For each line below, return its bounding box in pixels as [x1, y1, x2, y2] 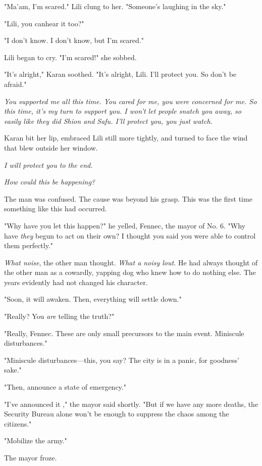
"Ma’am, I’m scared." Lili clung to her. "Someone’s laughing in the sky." [4, 1, 226, 11]
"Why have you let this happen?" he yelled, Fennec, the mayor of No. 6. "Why [4, 220, 246, 230]
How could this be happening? [4, 176, 95, 187]
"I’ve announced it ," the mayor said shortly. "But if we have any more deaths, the [4, 398, 258, 409]
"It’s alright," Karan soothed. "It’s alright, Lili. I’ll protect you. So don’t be [4, 69, 237, 79]
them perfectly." [4, 240, 54, 251]
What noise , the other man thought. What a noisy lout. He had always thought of [4, 257, 258, 267]
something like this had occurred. [4, 203, 107, 214]
